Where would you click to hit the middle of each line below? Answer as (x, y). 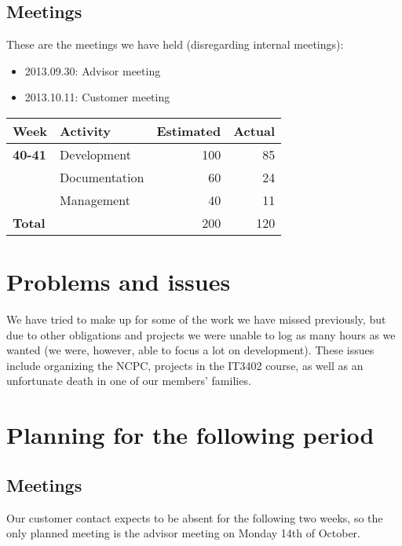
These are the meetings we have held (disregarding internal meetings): (175, 44)
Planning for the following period (190, 435)
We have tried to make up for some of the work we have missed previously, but (196, 319)
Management (95, 200)
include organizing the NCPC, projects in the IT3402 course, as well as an (185, 365)
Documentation (102, 177)
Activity (86, 130)
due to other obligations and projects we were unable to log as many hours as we (201, 334)
